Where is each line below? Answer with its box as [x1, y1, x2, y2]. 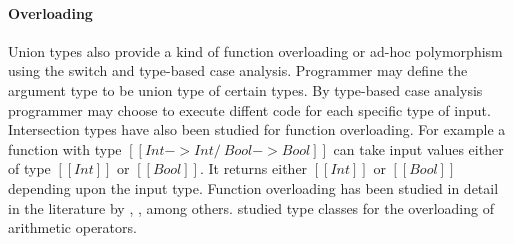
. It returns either [199, 158, 308, 179]
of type [8, 158, 51, 179]
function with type [8, 138, 122, 159]
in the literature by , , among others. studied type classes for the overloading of [8, 197, 494, 218]
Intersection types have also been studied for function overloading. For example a [8, 119, 506, 140]
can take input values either [333, 138, 504, 159]
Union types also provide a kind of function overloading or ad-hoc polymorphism [8, 40, 503, 61]
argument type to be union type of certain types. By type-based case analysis [8, 79, 483, 100]
